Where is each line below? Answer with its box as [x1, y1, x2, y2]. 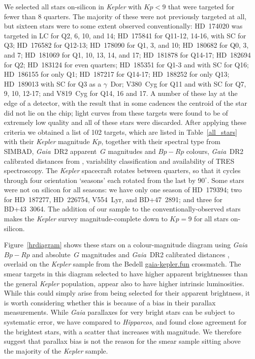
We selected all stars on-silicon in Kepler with [4, 1, 142, 11]
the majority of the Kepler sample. [4, 345, 108, 356]
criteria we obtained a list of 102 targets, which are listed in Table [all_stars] [4, 126, 237, 137]
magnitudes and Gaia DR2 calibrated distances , [81, 249, 230, 259]
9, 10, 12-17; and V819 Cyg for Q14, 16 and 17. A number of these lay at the [4, 88, 238, 98]
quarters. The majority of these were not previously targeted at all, [43, 11, 247, 21]
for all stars [194, 213, 228, 224]
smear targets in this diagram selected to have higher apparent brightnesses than [4, 269, 248, 279]
